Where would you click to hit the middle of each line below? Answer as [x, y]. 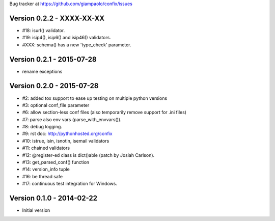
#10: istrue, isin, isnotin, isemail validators [66, 141]
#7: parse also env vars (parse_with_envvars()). [72, 119]
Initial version [36, 210]
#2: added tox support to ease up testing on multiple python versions [95, 98]
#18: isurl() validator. [44, 30]
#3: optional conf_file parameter [56, 105]
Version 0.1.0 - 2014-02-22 [53, 198]
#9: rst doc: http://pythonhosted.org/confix [67, 134]
